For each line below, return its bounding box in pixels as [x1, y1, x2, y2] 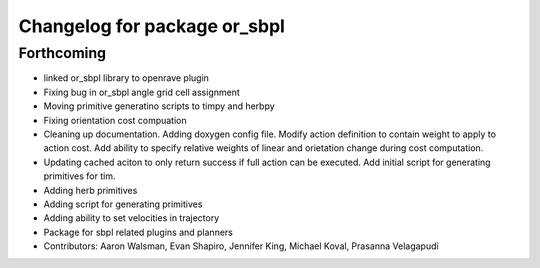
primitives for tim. [43, 170, 116, 182]
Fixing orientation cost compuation [43, 114, 187, 126]
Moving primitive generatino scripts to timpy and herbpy [43, 100, 275, 112]
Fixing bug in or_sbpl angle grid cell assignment [43, 86, 240, 98]
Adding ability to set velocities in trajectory [43, 212, 220, 224]
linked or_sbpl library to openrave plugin [43, 72, 210, 84]
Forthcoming [18, 44, 107, 62]
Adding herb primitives [43, 184, 138, 196]
